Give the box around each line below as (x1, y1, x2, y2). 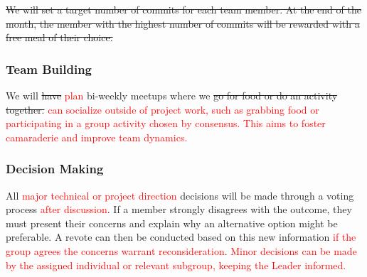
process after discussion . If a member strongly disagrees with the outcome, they (6, 202, 352, 217)
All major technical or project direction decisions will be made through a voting (6, 188, 354, 202)
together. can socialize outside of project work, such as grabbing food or (6, 102, 319, 116)
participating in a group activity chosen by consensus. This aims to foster (6, 116, 326, 131)
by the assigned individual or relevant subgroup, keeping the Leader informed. (6, 257, 346, 272)
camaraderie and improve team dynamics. (6, 129, 188, 144)
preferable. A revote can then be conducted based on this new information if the (6, 229, 356, 244)
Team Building (6, 60, 92, 77)
